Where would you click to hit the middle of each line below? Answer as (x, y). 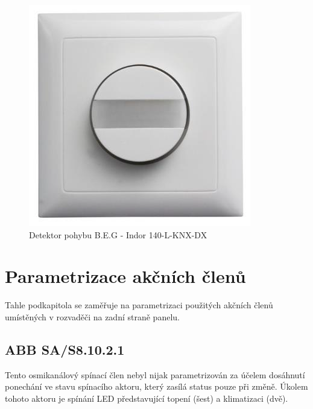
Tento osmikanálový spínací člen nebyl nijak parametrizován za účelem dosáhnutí (155, 374)
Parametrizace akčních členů (125, 276)
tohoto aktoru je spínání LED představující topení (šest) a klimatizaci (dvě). (147, 398)
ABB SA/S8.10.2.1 (65, 349)
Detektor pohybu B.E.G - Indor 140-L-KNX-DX (118, 234)
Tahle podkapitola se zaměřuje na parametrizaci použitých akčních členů (139, 305)
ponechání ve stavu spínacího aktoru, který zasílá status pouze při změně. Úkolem (156, 386)
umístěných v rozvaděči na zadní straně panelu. (92, 316)
